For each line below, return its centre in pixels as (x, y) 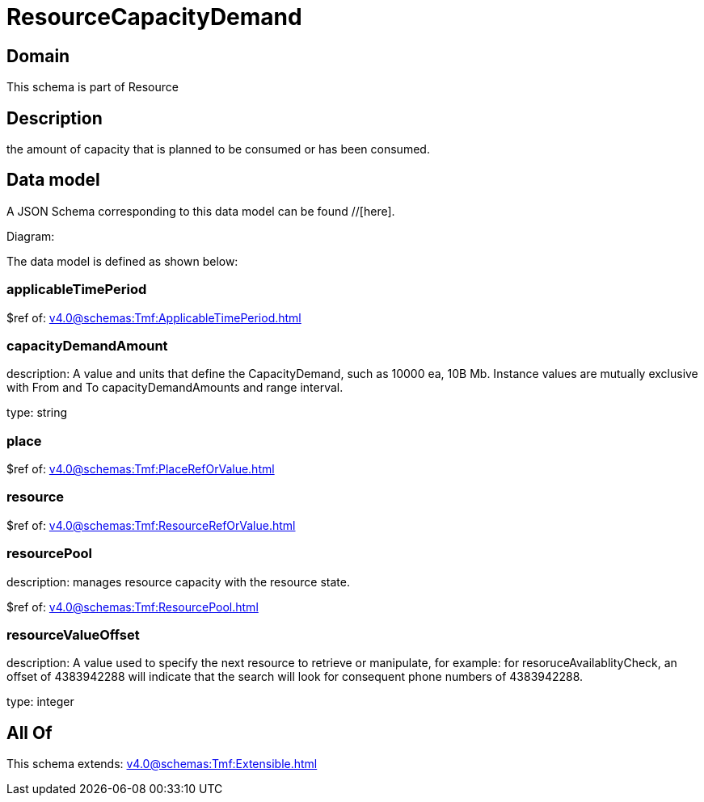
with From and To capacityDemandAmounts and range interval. (175, 388)
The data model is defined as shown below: (122, 261)
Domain (38, 56)
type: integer (40, 702)
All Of (30, 733)
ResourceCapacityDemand (154, 17)
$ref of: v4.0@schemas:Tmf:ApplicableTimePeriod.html (154, 317)
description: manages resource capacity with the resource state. (178, 582)
